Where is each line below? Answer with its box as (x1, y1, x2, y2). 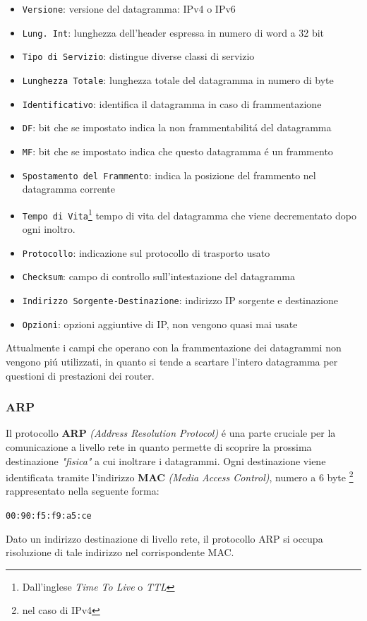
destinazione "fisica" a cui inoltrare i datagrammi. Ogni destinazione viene (6, 453, 326, 468)
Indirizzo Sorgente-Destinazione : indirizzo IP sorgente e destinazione (22, 293, 338, 308)
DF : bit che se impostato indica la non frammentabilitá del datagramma (22, 120, 332, 135)
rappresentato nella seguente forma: (6, 483, 160, 498)
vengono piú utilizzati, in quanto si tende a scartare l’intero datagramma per (6, 354, 338, 368)
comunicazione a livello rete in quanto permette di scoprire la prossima (6, 439, 312, 454)
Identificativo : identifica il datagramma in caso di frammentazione (22, 96, 322, 111)
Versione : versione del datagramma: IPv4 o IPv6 (22, 1, 236, 16)
